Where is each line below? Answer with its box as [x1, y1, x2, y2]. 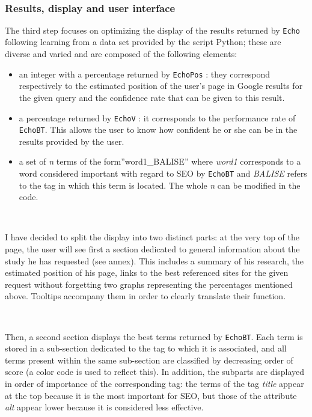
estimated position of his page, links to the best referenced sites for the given [5, 266, 289, 279]
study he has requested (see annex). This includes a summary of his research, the [5, 254, 304, 267]
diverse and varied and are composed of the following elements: [5, 47, 237, 60]
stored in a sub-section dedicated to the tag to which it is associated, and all [5, 342, 287, 355]
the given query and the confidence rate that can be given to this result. [19, 91, 285, 103]
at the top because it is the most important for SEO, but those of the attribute [5, 389, 297, 401]
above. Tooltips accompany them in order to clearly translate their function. [5, 290, 286, 302]
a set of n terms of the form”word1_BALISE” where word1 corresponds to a [19, 155, 301, 168]
